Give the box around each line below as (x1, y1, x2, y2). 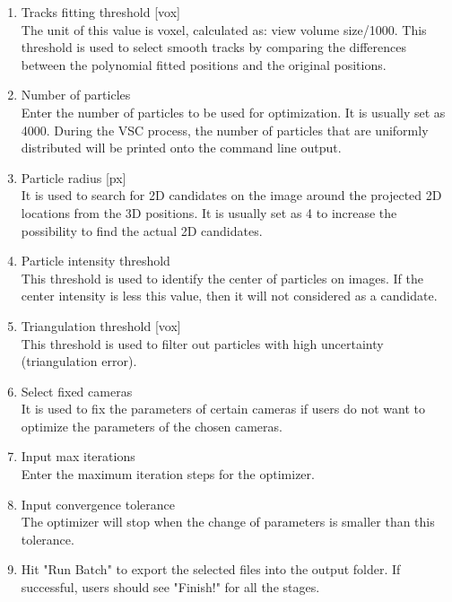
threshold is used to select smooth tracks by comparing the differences (21, 38, 406, 57)
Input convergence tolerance (21, 494, 175, 513)
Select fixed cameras (21, 381, 133, 400)
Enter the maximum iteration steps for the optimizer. (21, 465, 315, 484)
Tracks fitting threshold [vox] (21, 3, 180, 21)
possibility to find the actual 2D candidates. (21, 221, 263, 240)
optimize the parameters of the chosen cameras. (21, 416, 282, 435)
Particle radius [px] (21, 168, 126, 187)
